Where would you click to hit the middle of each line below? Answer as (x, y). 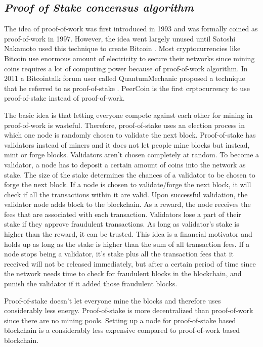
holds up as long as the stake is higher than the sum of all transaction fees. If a (127, 244)
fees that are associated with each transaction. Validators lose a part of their (123, 214)
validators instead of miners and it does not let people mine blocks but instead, (127, 144)
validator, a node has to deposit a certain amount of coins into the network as (125, 164)
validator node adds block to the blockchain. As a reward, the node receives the (127, 204)
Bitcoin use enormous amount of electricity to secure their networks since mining (129, 58)
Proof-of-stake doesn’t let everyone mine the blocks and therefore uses (113, 300)
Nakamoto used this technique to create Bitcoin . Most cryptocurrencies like (122, 48)
